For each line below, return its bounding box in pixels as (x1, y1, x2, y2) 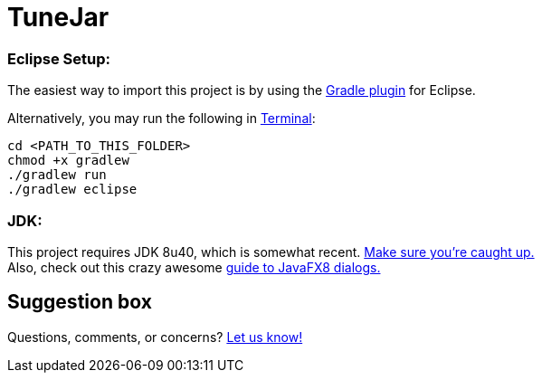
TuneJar (7, 2, 109, 33)
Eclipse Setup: (7, 49, 110, 68)
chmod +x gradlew (7, 153, 129, 168)
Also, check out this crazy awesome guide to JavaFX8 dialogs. (7, 259, 381, 275)
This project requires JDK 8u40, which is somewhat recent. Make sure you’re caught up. (7, 243, 535, 260)
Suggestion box (7, 290, 152, 314)
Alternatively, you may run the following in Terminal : (7, 110, 316, 127)
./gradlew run (7, 167, 107, 183)
